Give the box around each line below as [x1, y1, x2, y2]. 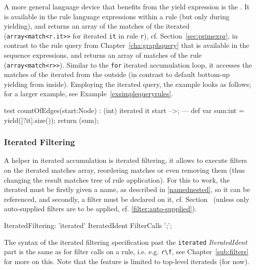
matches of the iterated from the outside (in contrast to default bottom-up [4, 69, 230, 79]
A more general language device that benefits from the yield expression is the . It [4, 1, 250, 11]
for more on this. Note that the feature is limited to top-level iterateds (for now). [4, 256, 250, 266]
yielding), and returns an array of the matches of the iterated [4, 21, 190, 31]
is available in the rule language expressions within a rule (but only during [4, 11, 230, 21]
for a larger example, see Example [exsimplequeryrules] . [4, 88, 173, 99]
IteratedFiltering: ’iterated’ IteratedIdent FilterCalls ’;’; [4, 220, 172, 231]
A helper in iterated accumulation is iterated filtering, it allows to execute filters [4, 155, 247, 165]
